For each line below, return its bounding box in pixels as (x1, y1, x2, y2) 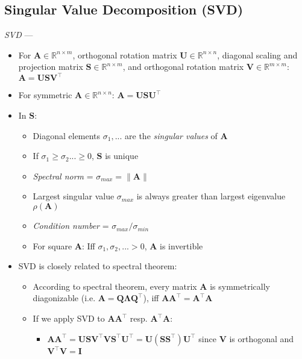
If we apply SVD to (33, 312, 105, 325)
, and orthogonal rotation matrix (122, 60, 244, 73)
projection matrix (18, 60, 83, 73)
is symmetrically (210, 279, 270, 292)
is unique (105, 149, 139, 162)
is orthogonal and (229, 332, 294, 345)
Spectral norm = (33, 169, 93, 182)
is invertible (160, 239, 203, 252)
